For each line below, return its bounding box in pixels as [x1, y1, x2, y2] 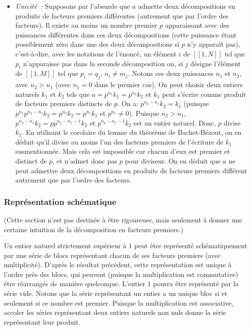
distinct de [15, 155, 47, 165]
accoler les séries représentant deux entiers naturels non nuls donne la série [4, 307, 226, 317]
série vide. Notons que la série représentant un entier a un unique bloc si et [4, 288, 228, 298]
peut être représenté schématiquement [134, 240, 248, 251]
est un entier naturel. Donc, [134, 117, 216, 128]
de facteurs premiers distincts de [15, 98, 112, 109]
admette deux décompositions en [138, 1, 235, 11]
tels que [67, 89, 90, 99]
